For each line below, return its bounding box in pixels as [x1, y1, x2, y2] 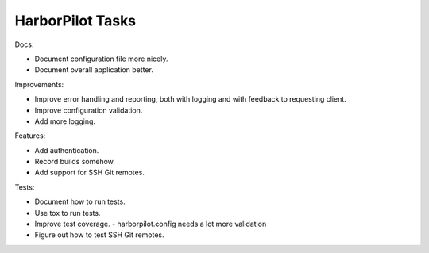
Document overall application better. [34, 65, 154, 75]
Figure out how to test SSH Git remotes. [34, 230, 164, 240]
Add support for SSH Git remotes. [34, 167, 145, 178]
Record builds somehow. [34, 157, 115, 167]
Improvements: [14, 79, 64, 89]
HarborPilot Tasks [14, 12, 137, 29]
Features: [14, 131, 46, 140]
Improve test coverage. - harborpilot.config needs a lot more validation [34, 219, 267, 229]
